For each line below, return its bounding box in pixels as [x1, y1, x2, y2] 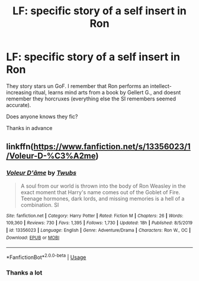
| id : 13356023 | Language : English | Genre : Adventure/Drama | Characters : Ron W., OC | [6, 227, 191, 233]
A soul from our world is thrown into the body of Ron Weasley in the [20, 182, 186, 190]
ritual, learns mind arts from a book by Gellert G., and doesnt [33, 89, 181, 96]
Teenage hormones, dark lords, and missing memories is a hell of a [20, 195, 185, 202]
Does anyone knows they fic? [6, 113, 78, 120]
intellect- [150, 82, 172, 90]
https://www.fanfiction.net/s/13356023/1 [33, 141, 191, 152]
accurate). [6, 101, 31, 108]
